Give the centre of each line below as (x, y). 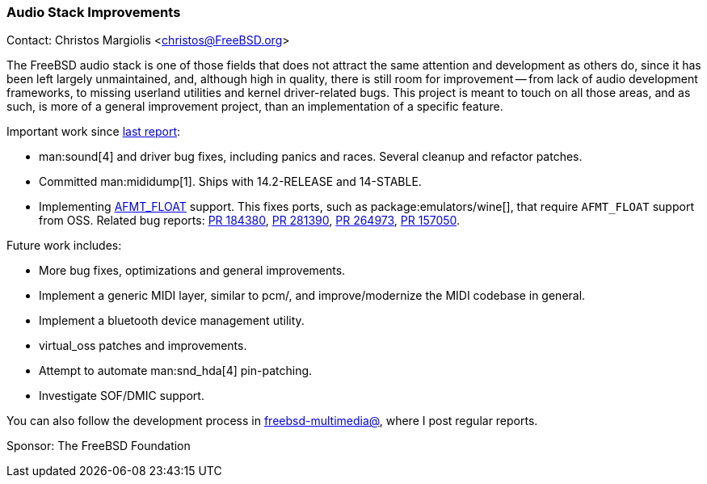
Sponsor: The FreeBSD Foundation (99, 446)
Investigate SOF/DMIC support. (122, 396)
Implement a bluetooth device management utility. (172, 321)
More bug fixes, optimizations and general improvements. (192, 271)
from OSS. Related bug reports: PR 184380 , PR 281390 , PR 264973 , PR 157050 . (250, 221)
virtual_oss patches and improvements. (143, 346)
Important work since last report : (94, 132)
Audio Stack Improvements (94, 12)
